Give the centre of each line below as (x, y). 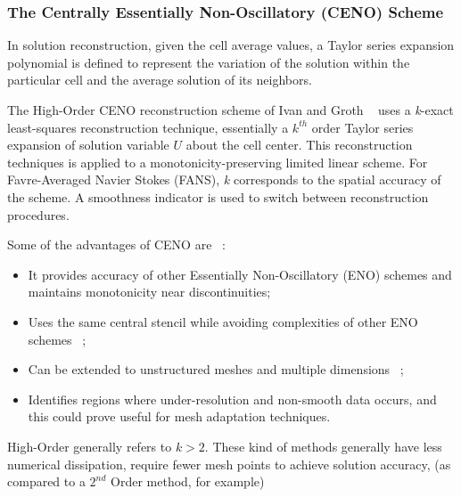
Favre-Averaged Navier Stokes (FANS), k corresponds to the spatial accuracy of (224, 179)
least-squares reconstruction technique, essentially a (148, 127)
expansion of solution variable (88, 145)
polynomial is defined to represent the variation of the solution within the (209, 62)
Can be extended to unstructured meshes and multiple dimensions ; (216, 369)
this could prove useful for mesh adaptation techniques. (179, 416)
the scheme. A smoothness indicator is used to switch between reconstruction (218, 196)
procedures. (38, 214)
